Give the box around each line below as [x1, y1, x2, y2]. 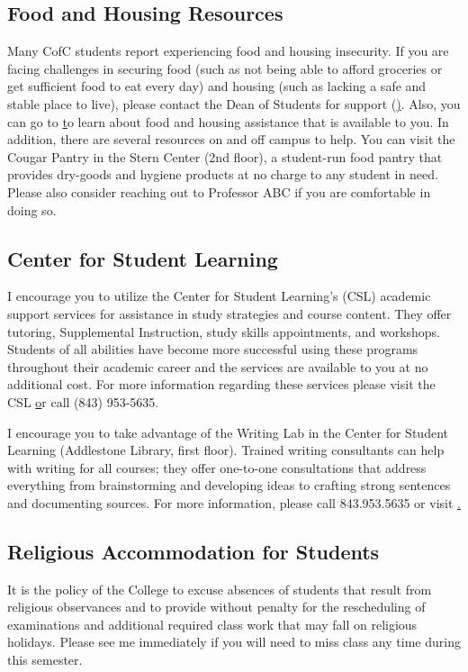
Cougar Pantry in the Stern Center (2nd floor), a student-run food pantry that [7, 147, 443, 166]
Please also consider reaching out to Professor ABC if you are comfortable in [7, 182, 431, 201]
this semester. [7, 650, 83, 669]
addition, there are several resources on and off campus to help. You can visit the [7, 130, 455, 149]
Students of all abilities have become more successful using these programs [7, 340, 418, 359]
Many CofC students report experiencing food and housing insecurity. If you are [7, 41, 449, 60]
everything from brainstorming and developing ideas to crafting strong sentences [7, 476, 451, 495]
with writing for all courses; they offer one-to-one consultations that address [7, 458, 427, 477]
